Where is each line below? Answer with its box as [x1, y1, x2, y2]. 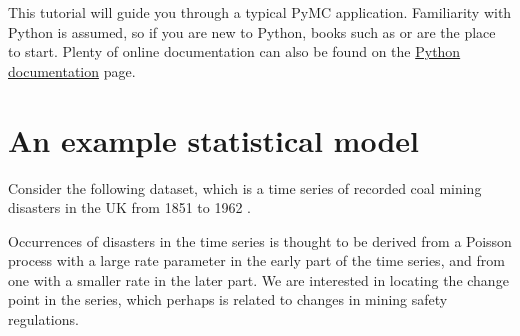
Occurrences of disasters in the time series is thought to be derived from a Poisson [8, 230, 512, 251]
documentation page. [8, 60, 136, 81]
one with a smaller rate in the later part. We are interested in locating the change [8, 269, 509, 290]
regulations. [8, 309, 79, 330]
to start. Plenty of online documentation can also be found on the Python [8, 41, 461, 62]
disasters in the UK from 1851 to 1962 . [8, 197, 251, 218]
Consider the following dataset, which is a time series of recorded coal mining [8, 177, 482, 198]
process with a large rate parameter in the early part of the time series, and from [8, 250, 505, 271]
